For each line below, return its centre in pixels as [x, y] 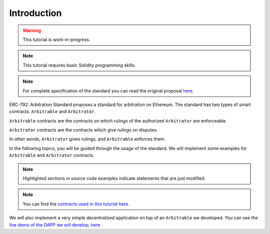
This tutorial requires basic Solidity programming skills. [79, 65]
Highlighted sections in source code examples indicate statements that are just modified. [114, 178]
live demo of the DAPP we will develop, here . [55, 224]
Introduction [35, 13]
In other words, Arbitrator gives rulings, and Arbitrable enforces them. [87, 139]
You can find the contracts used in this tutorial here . [76, 204]
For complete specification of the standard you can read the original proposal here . [108, 90]
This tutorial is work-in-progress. [56, 39]
